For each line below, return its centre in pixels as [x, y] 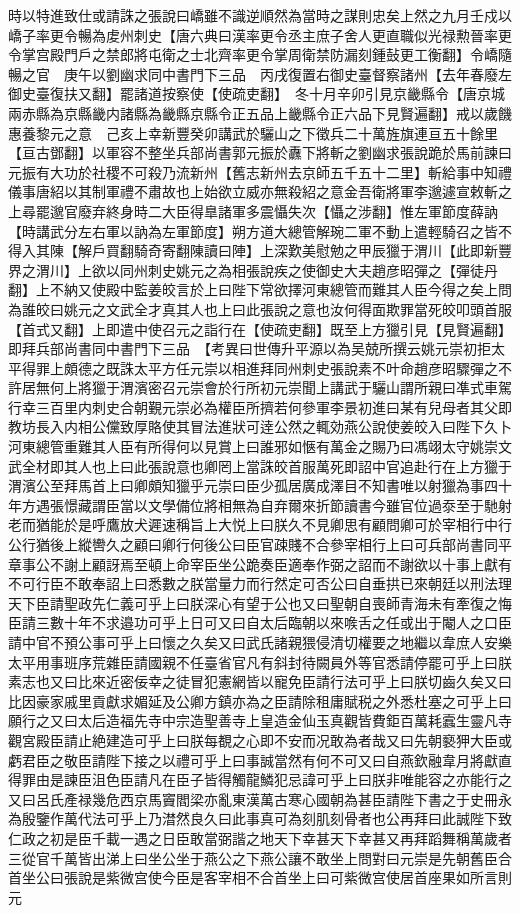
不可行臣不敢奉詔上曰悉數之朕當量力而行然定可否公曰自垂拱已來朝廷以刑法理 [260, 583]
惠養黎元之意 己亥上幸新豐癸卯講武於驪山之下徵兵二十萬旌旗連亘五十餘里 [253, 132]
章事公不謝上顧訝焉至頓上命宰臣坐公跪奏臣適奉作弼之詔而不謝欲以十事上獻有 [260, 563]
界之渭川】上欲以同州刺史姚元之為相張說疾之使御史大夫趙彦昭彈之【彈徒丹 [253, 269]
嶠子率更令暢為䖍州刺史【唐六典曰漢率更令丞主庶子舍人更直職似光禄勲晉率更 [260, 34]
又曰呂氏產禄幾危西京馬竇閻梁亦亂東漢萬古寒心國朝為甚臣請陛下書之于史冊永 [260, 798]
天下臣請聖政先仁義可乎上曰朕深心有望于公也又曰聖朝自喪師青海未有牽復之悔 [260, 602]
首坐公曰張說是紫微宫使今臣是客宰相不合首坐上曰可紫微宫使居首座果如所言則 [260, 877]
